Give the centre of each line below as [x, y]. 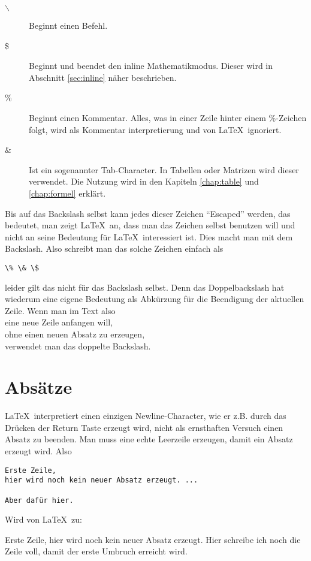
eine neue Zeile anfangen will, [59, 322]
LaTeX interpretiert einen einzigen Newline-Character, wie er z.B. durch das [146, 416]
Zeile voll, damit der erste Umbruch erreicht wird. [96, 551]
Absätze [39, 387]
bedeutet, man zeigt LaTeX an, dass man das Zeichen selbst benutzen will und [150, 225]
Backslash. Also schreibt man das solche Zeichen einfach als [114, 248]
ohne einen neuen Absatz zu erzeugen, [75, 334]
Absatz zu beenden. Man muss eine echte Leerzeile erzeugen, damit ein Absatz [149, 439]
